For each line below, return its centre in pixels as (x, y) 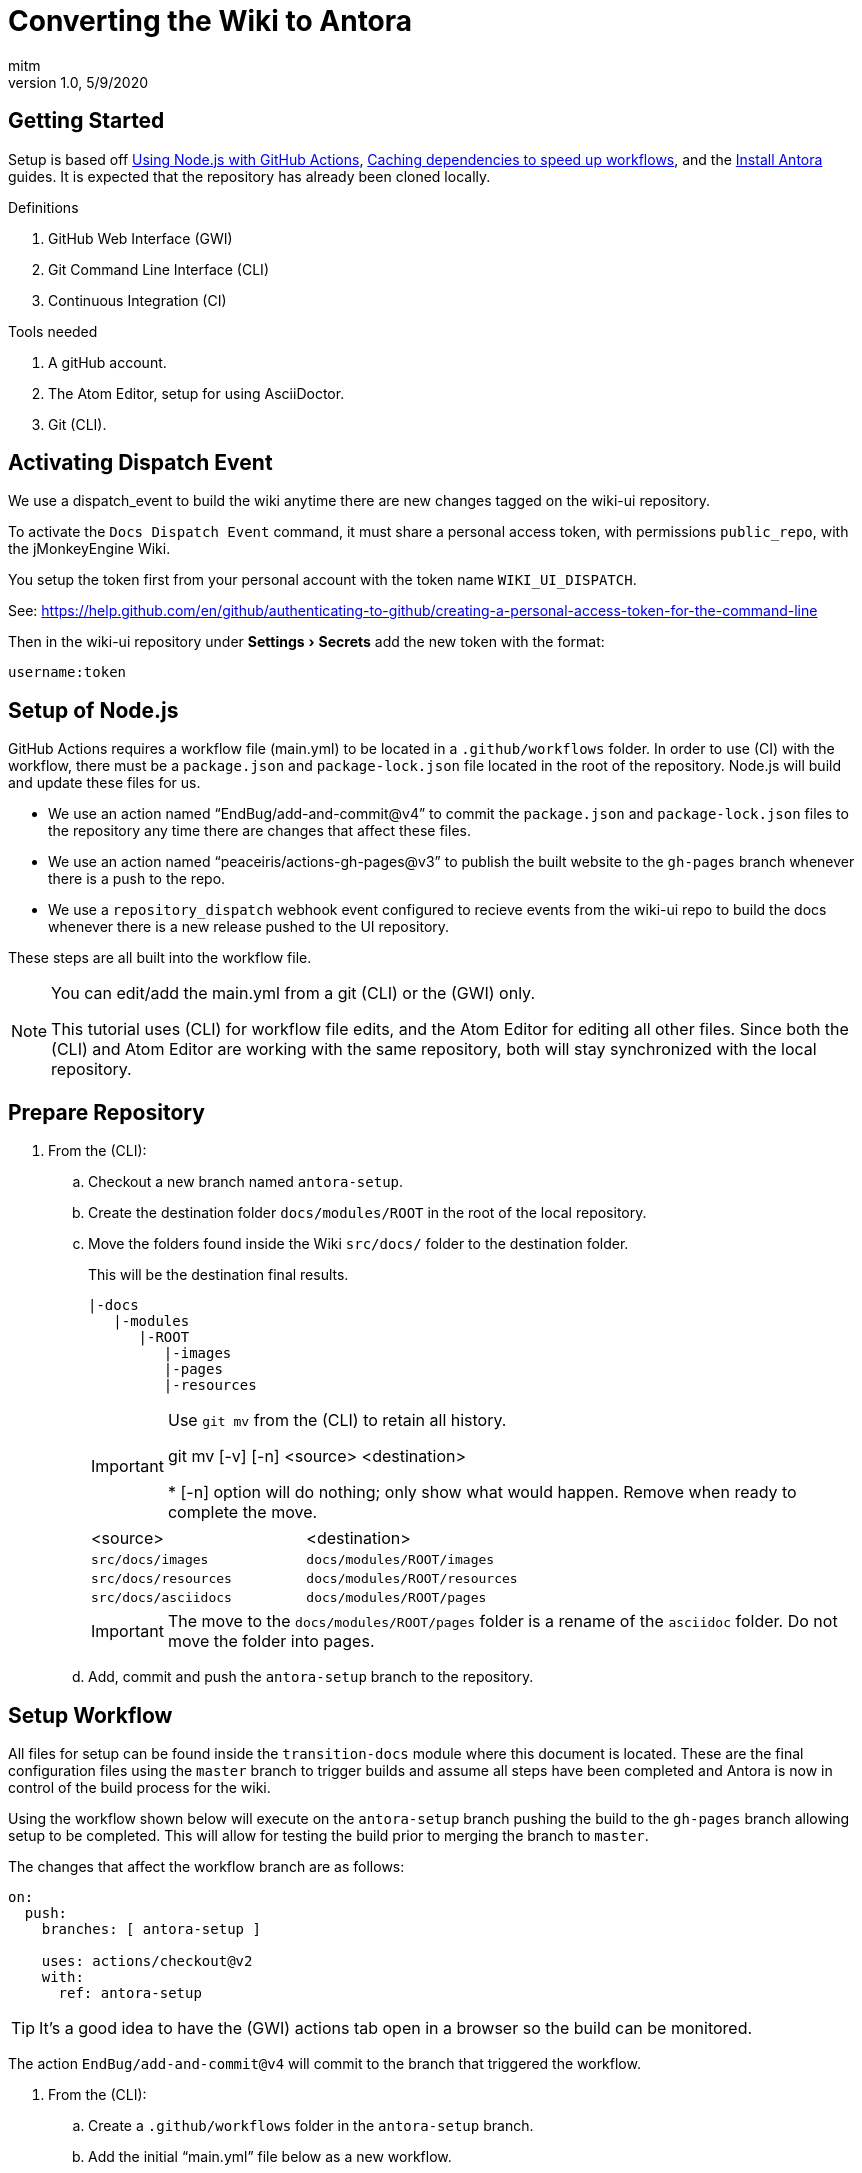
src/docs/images (150, 1560)
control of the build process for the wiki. (139, 1787)
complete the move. (242, 1512)
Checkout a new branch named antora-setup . (246, 1182)
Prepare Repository (106, 1112)
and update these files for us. (104, 783)
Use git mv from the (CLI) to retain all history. (337, 1420)
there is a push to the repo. (137, 879)
